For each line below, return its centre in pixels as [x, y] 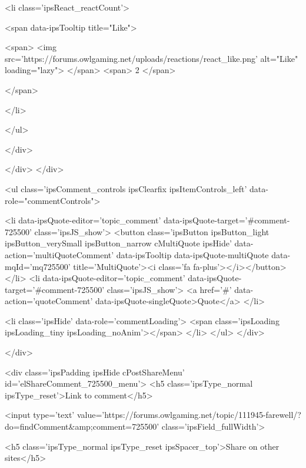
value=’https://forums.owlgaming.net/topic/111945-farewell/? [189, 415]
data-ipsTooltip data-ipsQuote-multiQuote [192, 254]
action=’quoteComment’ [49, 301]
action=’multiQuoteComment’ [59, 254]
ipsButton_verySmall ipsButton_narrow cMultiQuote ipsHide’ [118, 243]
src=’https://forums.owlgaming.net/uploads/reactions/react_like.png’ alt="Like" [152, 58]
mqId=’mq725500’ [38, 266]
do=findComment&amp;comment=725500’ [82, 426]
